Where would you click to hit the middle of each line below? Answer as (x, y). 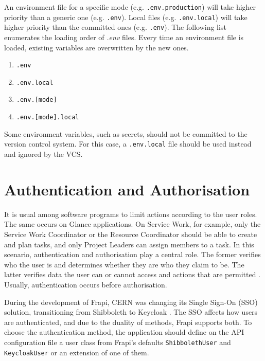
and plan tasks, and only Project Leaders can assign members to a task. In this (129, 244)
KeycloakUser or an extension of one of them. (77, 352)
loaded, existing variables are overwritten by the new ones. (96, 47)
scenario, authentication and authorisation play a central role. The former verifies (132, 254)
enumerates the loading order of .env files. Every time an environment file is (124, 37)
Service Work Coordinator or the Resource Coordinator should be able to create (131, 234)
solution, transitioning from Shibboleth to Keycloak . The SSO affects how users (131, 312)
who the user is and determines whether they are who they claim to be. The (124, 264)
